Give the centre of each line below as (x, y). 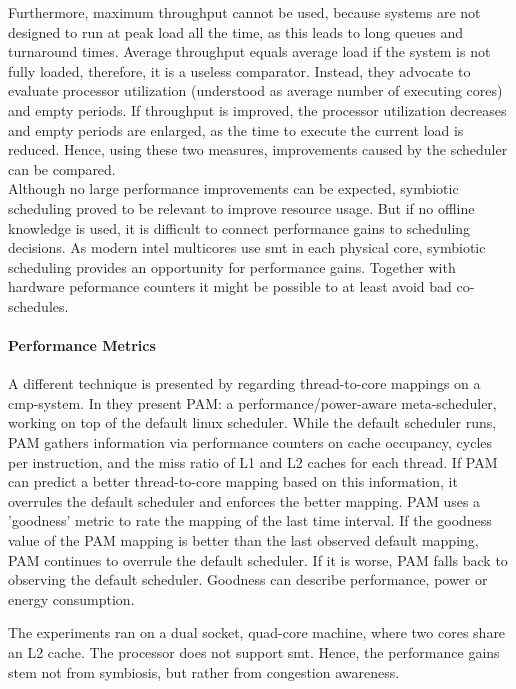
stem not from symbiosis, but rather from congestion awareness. (204, 671)
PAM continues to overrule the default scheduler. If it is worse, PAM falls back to (258, 559)
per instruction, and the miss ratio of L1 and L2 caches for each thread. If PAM (253, 461)
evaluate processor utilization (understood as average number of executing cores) (255, 90)
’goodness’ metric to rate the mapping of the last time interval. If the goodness (250, 520)
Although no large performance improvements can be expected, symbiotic (233, 188)
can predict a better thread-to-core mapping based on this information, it (233, 481)
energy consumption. (71, 598)
